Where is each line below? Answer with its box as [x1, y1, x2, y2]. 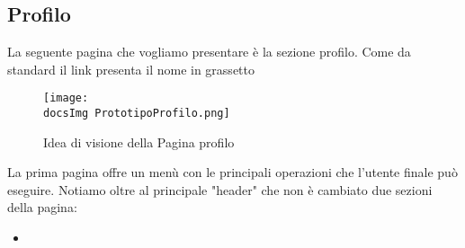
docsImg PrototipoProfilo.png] [43, 107, 230, 120]
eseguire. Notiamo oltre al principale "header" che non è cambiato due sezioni [7, 180, 433, 199]
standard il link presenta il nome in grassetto [7, 59, 255, 78]
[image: [43, 92, 89, 105]
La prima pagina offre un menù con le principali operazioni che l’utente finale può [7, 163, 458, 182]
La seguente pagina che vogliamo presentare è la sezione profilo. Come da [7, 42, 411, 61]
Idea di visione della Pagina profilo [43, 132, 235, 151]
